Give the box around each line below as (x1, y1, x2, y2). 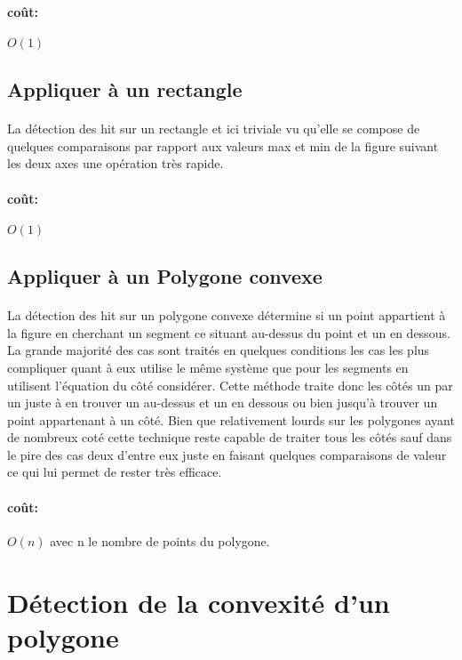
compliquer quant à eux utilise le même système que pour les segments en (7, 358, 409, 376)
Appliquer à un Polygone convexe (7, 262, 323, 290)
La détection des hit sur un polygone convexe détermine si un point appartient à (7, 306, 446, 325)
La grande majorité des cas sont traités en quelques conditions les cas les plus (7, 341, 430, 359)
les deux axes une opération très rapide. (7, 154, 224, 173)
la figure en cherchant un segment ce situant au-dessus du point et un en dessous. (7, 323, 450, 342)
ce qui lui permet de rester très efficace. (7, 463, 222, 481)
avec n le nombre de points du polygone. (50, 531, 270, 550)
